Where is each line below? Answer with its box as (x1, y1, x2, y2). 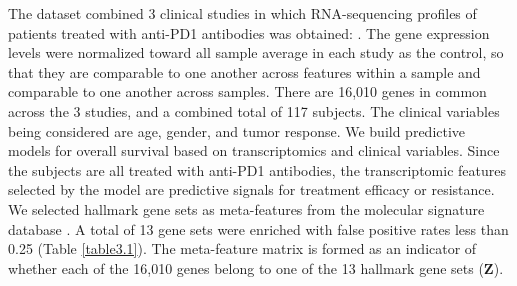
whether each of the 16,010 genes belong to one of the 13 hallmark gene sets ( (8, 257, 484, 278)
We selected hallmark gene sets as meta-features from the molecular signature (8, 198, 485, 219)
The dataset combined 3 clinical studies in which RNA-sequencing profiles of (8, 3, 477, 23)
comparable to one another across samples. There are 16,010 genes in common (8, 81, 487, 102)
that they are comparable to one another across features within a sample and (8, 61, 481, 82)
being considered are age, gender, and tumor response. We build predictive (8, 120, 466, 141)
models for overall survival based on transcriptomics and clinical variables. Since (8, 140, 500, 161)
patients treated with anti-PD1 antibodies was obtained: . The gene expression (8, 22, 490, 43)
